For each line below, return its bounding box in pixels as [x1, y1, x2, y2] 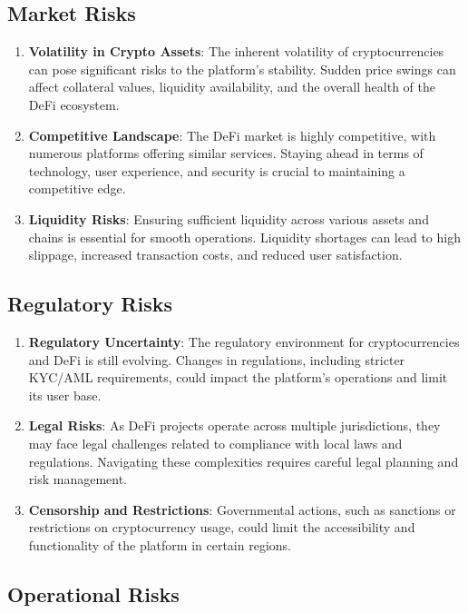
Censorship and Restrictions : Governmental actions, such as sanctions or [28, 499, 456, 519]
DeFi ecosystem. [28, 94, 120, 114]
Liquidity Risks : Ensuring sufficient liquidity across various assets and [28, 209, 429, 228]
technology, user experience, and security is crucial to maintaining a [28, 161, 405, 180]
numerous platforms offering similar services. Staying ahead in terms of [28, 143, 424, 163]
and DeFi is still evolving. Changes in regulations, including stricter [28, 350, 405, 369]
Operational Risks [7, 579, 180, 608]
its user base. [28, 385, 102, 404]
